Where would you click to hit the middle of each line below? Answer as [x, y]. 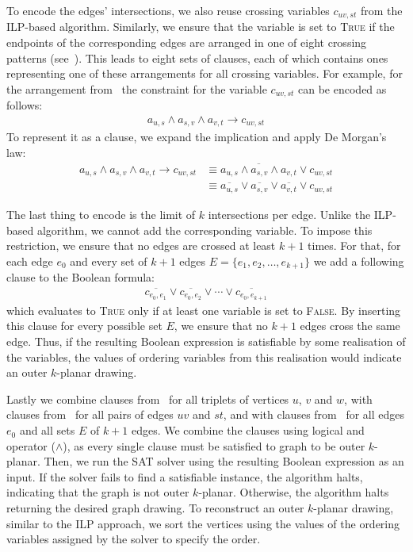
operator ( [31, 445]
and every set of [109, 261]
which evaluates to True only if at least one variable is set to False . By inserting [204, 310]
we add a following [359, 261]
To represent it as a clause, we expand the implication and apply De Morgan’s [197, 137]
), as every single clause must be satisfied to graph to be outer [214, 445]
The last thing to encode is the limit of [101, 214]
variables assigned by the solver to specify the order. [134, 539]
